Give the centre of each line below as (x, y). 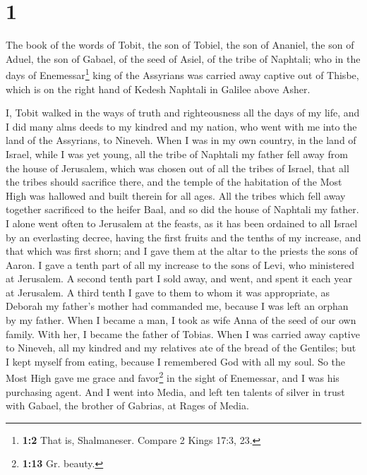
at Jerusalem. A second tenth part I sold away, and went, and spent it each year (179, 278)
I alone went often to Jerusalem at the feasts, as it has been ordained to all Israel (182, 223)
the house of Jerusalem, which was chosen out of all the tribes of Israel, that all (178, 168)
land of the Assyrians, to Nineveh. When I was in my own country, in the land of (181, 140)
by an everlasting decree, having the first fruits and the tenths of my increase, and (183, 237)
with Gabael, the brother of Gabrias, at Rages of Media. (127, 405)
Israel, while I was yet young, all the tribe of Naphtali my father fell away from (177, 154)
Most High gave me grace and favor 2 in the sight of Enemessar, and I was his (173, 377)
